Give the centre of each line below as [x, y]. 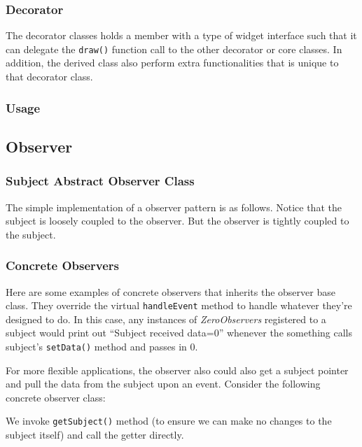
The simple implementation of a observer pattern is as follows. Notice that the [174, 207]
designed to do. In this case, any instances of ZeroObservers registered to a [166, 319]
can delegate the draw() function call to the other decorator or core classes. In [174, 49]
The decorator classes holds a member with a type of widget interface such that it [181, 35]
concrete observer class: [56, 397]
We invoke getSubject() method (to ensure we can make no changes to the [169, 421]
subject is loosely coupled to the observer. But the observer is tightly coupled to [177, 221]
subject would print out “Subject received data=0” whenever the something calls [179, 333]
